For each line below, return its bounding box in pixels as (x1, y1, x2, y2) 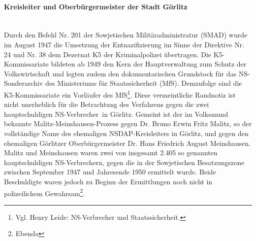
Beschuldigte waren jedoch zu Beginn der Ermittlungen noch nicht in (4, 176, 213, 186)
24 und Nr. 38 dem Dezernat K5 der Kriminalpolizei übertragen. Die (4, 49, 212, 59)
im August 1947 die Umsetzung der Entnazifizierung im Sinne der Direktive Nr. (4, 39, 245, 49)
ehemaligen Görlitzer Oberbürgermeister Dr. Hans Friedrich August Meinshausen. (4, 138, 251, 148)
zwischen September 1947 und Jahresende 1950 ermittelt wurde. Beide (4, 167, 216, 177)
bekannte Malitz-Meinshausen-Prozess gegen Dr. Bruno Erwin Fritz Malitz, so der (4, 118, 252, 129)
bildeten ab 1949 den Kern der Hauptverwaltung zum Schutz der (51, 59, 247, 69)
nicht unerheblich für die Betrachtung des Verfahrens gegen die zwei (4, 99, 209, 109)
